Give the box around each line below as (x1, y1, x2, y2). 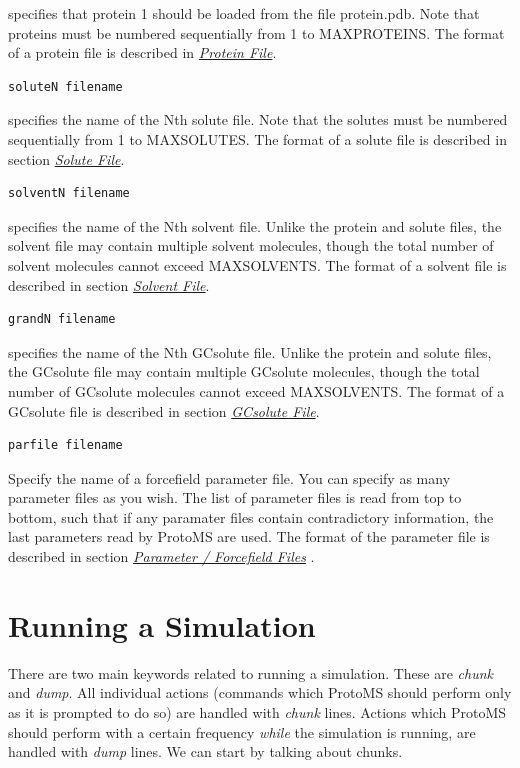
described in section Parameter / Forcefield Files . (8, 546, 315, 567)
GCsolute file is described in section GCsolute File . (8, 400, 320, 421)
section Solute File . (8, 148, 125, 169)
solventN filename (8, 186, 130, 201)
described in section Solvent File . (8, 274, 210, 295)
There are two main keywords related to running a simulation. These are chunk (8, 662, 494, 683)
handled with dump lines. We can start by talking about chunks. (8, 741, 403, 762)
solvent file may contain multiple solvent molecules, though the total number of (8, 235, 494, 256)
